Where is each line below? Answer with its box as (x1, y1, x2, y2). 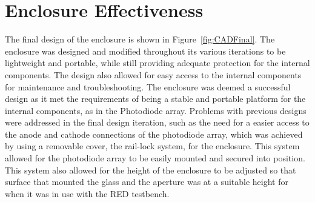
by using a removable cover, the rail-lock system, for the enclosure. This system (5, 140, 300, 152)
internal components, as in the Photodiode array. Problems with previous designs (5, 104, 307, 116)
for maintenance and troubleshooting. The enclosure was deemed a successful (5, 80, 291, 93)
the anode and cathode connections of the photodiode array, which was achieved (5, 127, 303, 140)
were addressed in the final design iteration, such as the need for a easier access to (5, 116, 310, 129)
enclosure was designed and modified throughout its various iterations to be (5, 44, 286, 57)
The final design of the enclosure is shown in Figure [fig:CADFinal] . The (5, 33, 275, 45)
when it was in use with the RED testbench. (5, 187, 170, 200)
